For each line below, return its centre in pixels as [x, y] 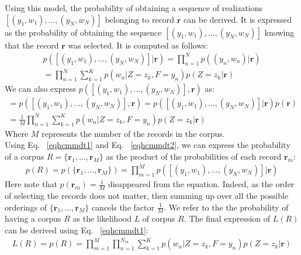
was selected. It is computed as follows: [138, 45]
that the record [32, 45]
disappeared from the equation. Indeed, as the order [201, 184]
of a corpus [25, 156]
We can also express [40, 89]
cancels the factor [123, 207]
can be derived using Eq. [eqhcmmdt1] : [77, 230]
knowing [279, 32]
